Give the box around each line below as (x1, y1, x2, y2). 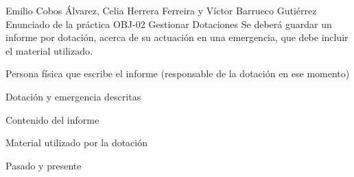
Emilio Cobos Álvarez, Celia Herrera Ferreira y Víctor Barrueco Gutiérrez (5, 3, 317, 17)
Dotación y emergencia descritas (5, 89, 141, 103)
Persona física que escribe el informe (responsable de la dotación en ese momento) (5, 66, 350, 81)
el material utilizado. (5, 43, 93, 57)
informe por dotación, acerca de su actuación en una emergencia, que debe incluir (5, 30, 349, 44)
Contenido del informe (5, 112, 99, 126)
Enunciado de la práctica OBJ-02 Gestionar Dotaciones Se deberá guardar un (5, 16, 332, 31)
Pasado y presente (5, 158, 82, 172)
